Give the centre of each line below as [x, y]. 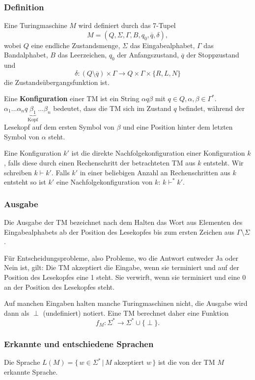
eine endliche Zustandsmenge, [76, 45]
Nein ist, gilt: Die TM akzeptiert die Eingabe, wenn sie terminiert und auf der [122, 267]
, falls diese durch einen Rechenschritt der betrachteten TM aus [100, 163]
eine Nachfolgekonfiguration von [104, 182]
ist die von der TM [186, 362]
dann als [17, 312]
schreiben [18, 172]
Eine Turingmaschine [36, 25]
